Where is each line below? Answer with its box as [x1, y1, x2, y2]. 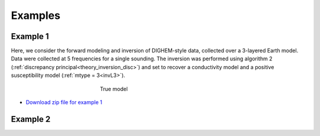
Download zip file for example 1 [25, 99, 103, 106]
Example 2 [11, 114, 50, 124]
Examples [11, 9, 60, 22]
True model [100, 85, 128, 92]
